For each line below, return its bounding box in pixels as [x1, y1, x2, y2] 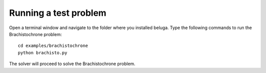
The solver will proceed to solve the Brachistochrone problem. [9, 61, 135, 67]
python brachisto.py [18, 50, 67, 55]
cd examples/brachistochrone [18, 43, 88, 49]
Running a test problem [9, 7, 107, 18]
